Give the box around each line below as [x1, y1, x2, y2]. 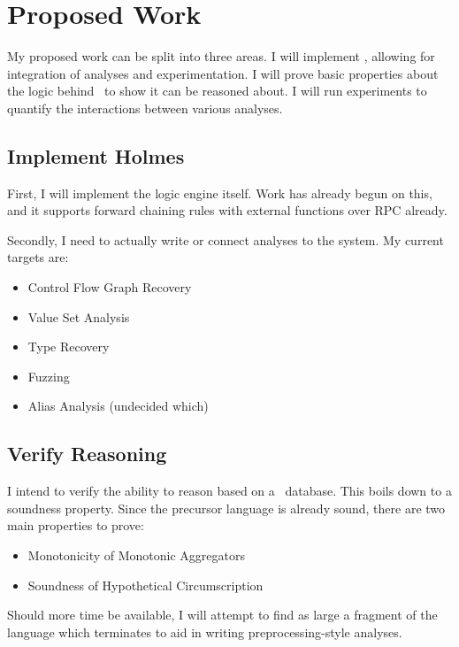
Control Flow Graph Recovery [27, 278, 192, 297]
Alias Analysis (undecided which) [27, 397, 209, 415]
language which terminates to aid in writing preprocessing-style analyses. [7, 622, 402, 641]
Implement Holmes [7, 142, 185, 169]
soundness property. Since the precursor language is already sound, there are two [7, 498, 446, 517]
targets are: [7, 248, 69, 266]
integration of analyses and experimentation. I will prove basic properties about [7, 64, 439, 82]
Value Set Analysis [27, 307, 130, 326]
